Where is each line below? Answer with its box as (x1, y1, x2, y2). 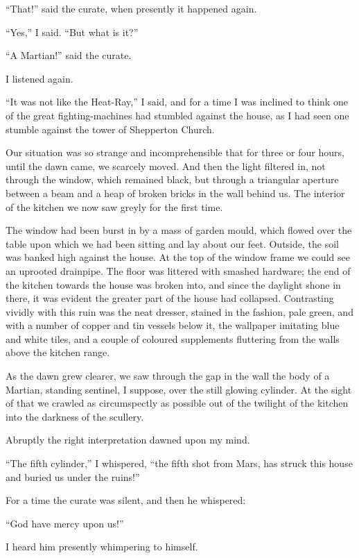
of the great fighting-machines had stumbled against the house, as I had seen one (6, 108, 349, 122)
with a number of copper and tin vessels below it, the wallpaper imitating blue (6, 318, 340, 332)
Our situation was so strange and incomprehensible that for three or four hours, (6, 145, 344, 160)
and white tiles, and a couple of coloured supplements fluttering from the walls (6, 331, 340, 346)
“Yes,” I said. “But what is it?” (6, 24, 139, 39)
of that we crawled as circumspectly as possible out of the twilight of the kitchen (6, 396, 349, 410)
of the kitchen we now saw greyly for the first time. (6, 199, 223, 214)
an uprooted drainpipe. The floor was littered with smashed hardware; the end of (6, 263, 351, 278)
